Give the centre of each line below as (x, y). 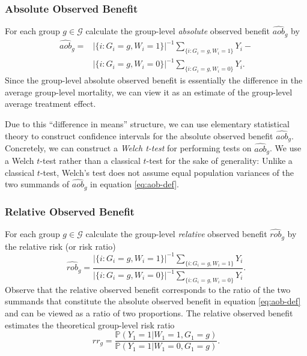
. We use (286, 148)
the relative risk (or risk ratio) (60, 246)
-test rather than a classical (90, 160)
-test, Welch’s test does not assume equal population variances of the (167, 172)
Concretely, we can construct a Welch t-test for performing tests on (128, 148)
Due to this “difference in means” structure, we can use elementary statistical (147, 124)
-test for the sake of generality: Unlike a (219, 160)
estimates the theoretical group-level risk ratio (90, 324)
